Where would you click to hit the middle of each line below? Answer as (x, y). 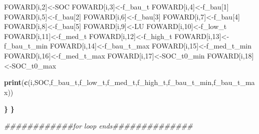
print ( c (16, 82)
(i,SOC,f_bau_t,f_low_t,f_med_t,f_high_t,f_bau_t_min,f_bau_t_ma (141, 82)
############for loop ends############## (98, 125)
